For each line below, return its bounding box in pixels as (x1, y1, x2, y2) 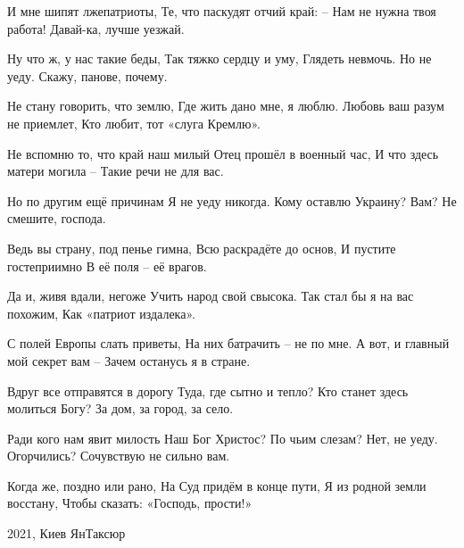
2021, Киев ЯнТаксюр (7, 524, 126, 543)
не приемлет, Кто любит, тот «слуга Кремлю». (7, 113, 261, 132)
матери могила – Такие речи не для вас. (7, 162, 224, 180)
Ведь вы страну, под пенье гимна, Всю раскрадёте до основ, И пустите (7, 238, 396, 257)
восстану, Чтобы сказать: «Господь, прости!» (7, 494, 253, 512)
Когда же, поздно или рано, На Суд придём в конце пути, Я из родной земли (7, 476, 427, 494)
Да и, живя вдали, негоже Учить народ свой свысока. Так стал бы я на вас (7, 286, 414, 305)
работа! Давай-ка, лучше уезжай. (7, 19, 185, 37)
